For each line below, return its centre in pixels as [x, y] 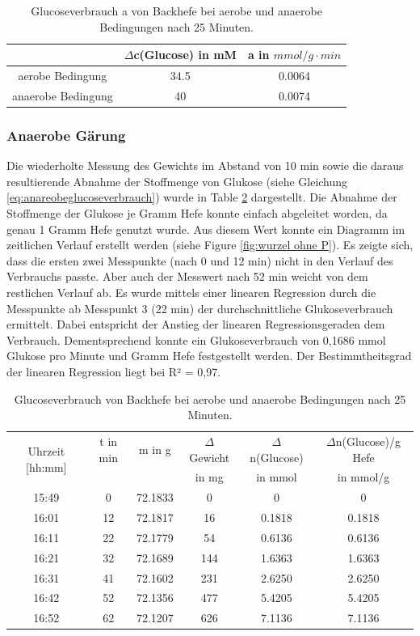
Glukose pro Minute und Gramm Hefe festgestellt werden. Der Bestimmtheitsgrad [209, 356]
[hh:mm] [46, 466]
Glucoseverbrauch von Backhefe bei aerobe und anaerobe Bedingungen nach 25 [210, 399]
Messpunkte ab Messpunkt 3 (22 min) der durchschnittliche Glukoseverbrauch [200, 308]
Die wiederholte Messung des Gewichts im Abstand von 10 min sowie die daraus [205, 165]
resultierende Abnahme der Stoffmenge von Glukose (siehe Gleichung [177, 181]
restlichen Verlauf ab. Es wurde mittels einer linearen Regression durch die [191, 292]
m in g [155, 449]
